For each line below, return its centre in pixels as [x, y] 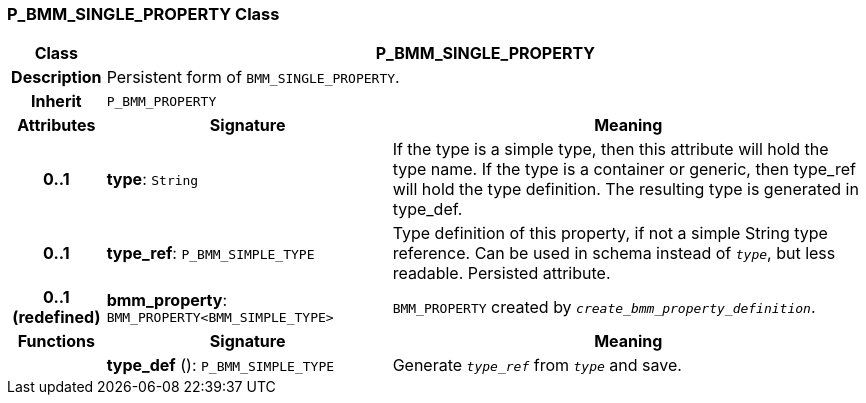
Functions [56, 341]
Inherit [56, 101]
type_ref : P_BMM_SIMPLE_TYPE [210, 253]
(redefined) [56, 317]
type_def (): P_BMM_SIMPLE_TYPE [220, 365]
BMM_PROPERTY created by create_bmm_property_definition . [604, 307]
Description [56, 77]
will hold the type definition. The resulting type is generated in [625, 189]
